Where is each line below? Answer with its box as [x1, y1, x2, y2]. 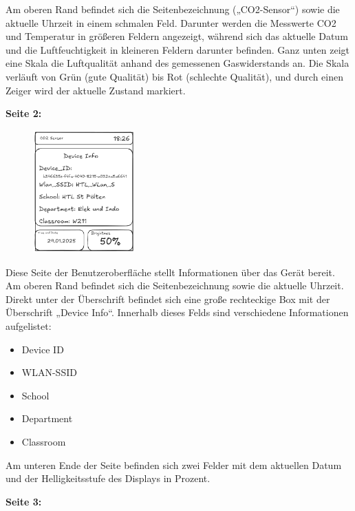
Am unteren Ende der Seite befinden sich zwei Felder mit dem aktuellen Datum [6, 457, 342, 472]
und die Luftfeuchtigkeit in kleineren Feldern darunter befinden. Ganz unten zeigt [6, 42, 350, 56]
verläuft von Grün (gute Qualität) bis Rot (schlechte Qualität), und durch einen [6, 69, 344, 83]
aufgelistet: [6, 319, 52, 333]
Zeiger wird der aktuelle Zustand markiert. [6, 83, 186, 97]
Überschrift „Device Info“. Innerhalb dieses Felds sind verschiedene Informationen [6, 305, 349, 320]
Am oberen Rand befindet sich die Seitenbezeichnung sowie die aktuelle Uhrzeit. [6, 278, 344, 293]
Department [21, 411, 73, 426]
